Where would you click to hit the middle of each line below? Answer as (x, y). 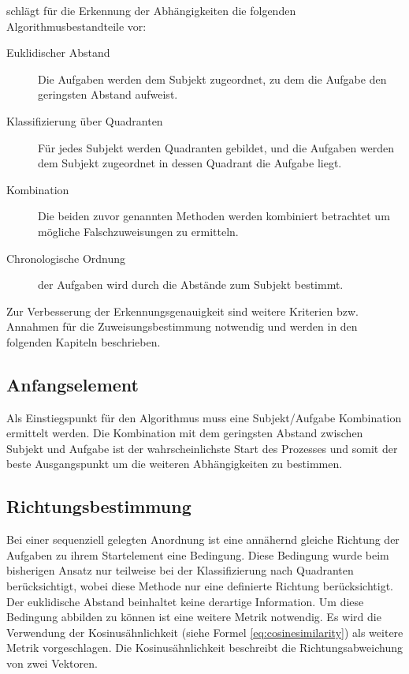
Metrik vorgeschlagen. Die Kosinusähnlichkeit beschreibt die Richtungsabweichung (204, 648)
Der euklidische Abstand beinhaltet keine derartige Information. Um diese (185, 601)
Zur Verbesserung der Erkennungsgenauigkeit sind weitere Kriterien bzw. (182, 311)
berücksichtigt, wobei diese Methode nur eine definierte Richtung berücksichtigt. (200, 586)
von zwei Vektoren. (52, 663)
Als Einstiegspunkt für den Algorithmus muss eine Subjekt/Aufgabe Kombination (204, 417)
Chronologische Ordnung (66, 258)
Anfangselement (73, 384)
